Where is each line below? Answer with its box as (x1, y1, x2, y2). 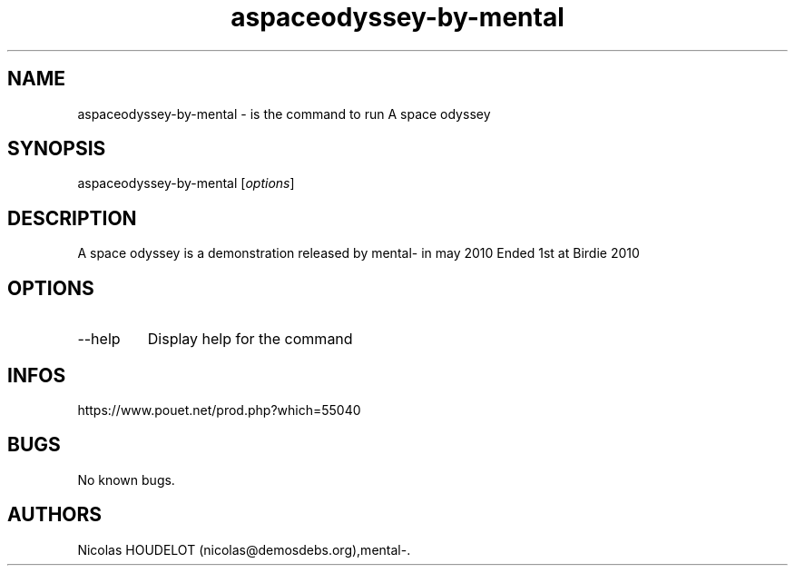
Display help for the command (147, 330, 353, 349)
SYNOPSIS (7, 137, 106, 161)
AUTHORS (7, 503, 103, 527)
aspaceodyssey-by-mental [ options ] (77, 175, 295, 192)
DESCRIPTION (7, 206, 137, 230)
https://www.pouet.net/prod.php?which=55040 (77, 401, 361, 418)
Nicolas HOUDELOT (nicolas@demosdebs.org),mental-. (77, 541, 411, 558)
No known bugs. (77, 471, 175, 488)
